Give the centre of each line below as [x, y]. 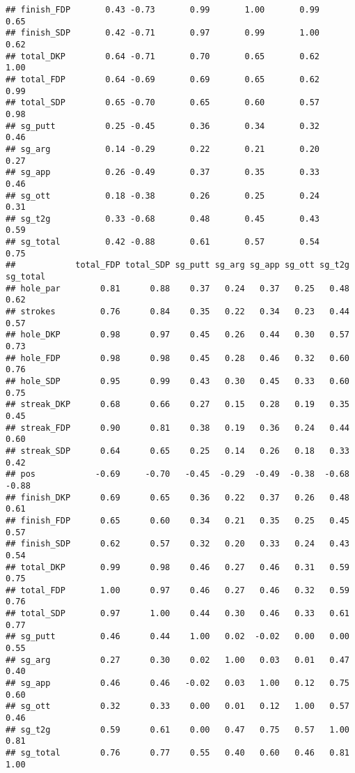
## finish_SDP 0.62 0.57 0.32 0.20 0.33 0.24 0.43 [177, 544]
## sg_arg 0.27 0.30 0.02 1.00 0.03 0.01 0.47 [177, 660]
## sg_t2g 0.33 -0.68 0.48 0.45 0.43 [163, 219]
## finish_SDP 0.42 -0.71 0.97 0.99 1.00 [163, 33]
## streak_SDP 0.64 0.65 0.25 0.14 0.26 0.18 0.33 [177, 451]
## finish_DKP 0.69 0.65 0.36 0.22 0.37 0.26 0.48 [177, 497]
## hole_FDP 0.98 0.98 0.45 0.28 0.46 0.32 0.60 [177, 358]
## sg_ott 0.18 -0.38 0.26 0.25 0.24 [163, 196]
